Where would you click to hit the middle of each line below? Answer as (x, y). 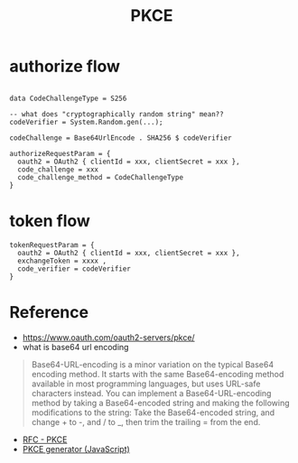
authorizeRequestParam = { (60, 153)
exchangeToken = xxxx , (62, 261)
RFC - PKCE (45, 440)
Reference (49, 313)
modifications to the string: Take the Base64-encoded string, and (153, 412)
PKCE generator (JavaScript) (76, 449)
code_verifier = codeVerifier (74, 269)
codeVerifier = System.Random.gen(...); (87, 122)
